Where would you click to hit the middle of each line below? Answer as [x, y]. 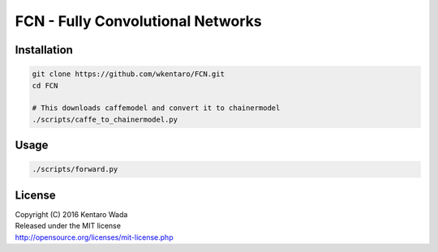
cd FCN [45, 85]
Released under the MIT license [68, 226]
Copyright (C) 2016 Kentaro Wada [71, 214]
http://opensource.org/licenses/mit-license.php [94, 237]
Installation [44, 50]
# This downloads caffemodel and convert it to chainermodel [156, 108]
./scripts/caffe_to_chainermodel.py [105, 119]
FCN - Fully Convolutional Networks [139, 21]
